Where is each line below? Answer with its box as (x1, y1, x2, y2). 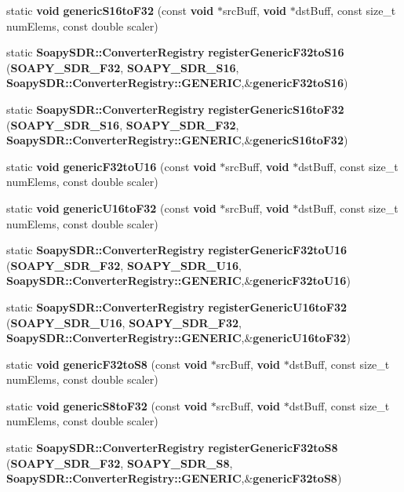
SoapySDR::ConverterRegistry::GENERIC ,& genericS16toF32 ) (6, 132, 348, 148)
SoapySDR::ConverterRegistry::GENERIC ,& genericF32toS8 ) (6, 470, 342, 487)
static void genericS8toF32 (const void (6, 397, 208, 414)
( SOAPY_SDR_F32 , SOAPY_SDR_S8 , (6, 454, 233, 471)
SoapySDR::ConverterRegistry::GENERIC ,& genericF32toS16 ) (6, 75, 348, 91)
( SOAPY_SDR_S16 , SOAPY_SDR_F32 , (6, 116, 239, 133)
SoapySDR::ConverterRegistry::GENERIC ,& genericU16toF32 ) (6, 330, 351, 346)
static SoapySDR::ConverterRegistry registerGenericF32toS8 (6, 439, 338, 456)
